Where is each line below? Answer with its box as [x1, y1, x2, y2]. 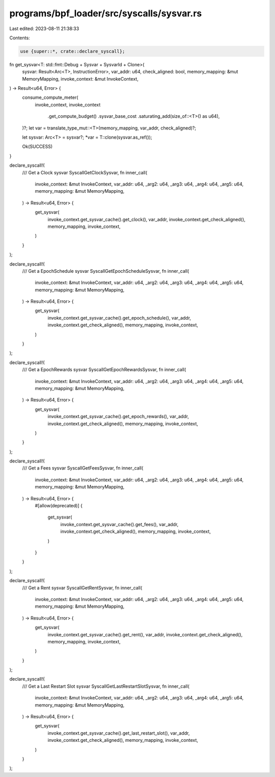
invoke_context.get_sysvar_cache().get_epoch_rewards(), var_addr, [47, 413, 189, 420]
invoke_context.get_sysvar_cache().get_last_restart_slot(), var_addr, [47, 730, 190, 736]
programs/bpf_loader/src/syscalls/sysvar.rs [9, 8, 202, 19]
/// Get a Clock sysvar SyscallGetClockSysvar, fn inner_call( [22, 169, 148, 175]
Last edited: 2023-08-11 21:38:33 [9, 25, 79, 32]
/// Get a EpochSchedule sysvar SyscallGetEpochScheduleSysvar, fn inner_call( [22, 268, 189, 274]
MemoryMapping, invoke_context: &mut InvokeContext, [22, 75, 139, 82]
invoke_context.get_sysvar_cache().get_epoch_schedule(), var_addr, [47, 315, 191, 321]
